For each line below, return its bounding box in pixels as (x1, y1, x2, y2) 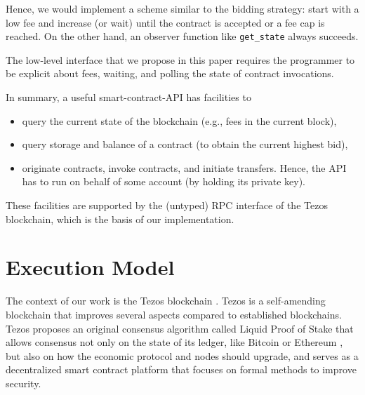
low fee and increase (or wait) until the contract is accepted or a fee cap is (6, 15, 325, 29)
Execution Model (6, 253, 175, 281)
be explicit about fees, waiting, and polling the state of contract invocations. (6, 66, 334, 81)
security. (6, 375, 41, 390)
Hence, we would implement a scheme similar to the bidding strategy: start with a (6, 1, 359, 15)
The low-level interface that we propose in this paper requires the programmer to (6, 52, 355, 67)
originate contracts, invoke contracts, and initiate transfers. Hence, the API (22, 160, 347, 175)
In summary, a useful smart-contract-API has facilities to (6, 90, 251, 105)
